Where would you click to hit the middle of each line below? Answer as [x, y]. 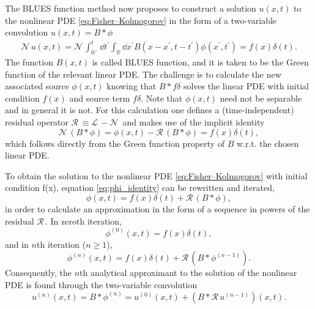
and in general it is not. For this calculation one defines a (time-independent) [150, 110]
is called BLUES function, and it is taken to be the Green [200, 62]
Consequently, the [38, 273]
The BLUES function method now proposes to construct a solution [131, 8]
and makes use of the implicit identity [194, 122]
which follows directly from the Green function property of [115, 143]
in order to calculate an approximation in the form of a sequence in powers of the [157, 209]
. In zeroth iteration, [83, 221]
